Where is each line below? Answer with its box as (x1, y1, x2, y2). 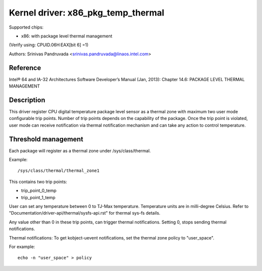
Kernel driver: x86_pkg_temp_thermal (9, 7, 164, 18)
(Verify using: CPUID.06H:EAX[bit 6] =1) (9, 42, 89, 48)
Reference (9, 64, 41, 72)
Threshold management (9, 135, 83, 143)
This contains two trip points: (9, 179, 67, 185)
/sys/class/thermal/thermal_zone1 (17, 168, 99, 173)
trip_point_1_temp (21, 194, 56, 200)
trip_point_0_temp (21, 187, 57, 194)
